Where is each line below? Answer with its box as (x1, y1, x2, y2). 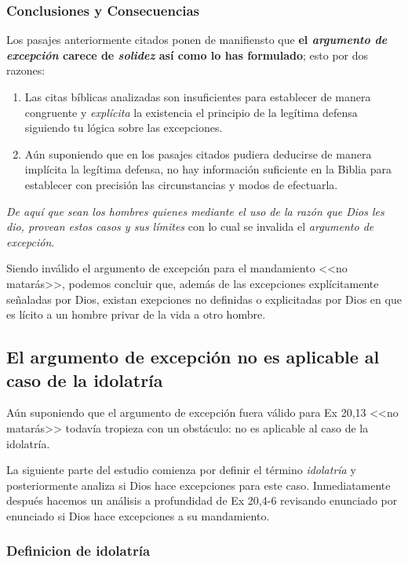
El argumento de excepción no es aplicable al (6, 345, 380, 369)
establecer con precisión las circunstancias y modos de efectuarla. (24, 176, 338, 192)
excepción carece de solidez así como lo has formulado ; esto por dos (6, 46, 369, 63)
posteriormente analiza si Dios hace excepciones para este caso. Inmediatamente (6, 476, 391, 493)
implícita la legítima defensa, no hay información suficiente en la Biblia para (24, 161, 392, 177)
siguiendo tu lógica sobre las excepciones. (24, 119, 223, 136)
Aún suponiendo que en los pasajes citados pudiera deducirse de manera (24, 145, 372, 162)
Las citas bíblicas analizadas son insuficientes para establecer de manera (24, 89, 371, 104)
